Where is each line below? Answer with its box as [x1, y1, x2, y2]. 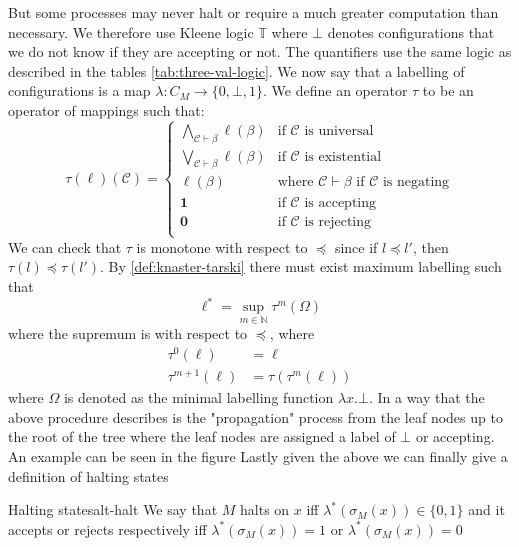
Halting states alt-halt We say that [8, 499, 218, 520]
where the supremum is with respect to [8, 323, 248, 344]
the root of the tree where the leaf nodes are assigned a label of [8, 426, 396, 447]
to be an [422, 80, 474, 101]
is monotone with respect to [136, 236, 308, 257]
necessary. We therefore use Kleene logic [8, 21, 254, 42]
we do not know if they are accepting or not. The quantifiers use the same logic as [8, 41, 512, 62]
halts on [240, 499, 290, 520]
